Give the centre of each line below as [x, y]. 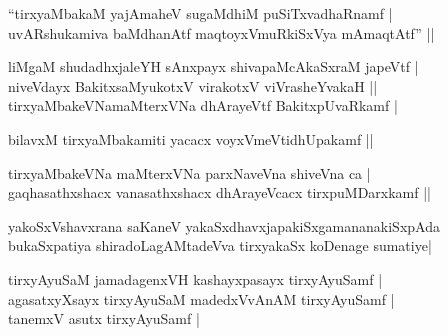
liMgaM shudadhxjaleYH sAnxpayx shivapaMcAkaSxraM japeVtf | [213, 66]
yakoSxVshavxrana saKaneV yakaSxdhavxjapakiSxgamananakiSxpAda [224, 225]
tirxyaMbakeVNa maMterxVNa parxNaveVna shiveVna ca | [189, 172]
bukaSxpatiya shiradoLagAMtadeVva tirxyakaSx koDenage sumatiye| [220, 245]
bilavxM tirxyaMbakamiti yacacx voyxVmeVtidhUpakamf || [191, 138]
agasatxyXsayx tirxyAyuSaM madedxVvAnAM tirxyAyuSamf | [201, 298]
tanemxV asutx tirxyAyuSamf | [104, 318]
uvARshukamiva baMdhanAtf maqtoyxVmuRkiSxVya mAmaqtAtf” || [221, 32]
